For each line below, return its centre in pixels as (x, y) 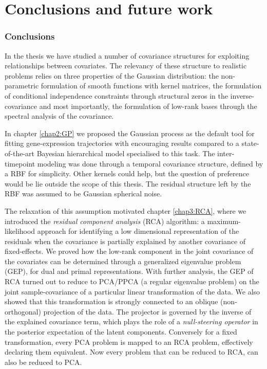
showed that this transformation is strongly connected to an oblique (111, 301)
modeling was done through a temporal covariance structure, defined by (150, 163)
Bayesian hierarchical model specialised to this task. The (126, 153)
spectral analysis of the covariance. (59, 116)
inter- (226, 153)
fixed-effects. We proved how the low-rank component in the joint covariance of (129, 251)
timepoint (20, 163)
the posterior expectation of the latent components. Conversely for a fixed (121, 332)
